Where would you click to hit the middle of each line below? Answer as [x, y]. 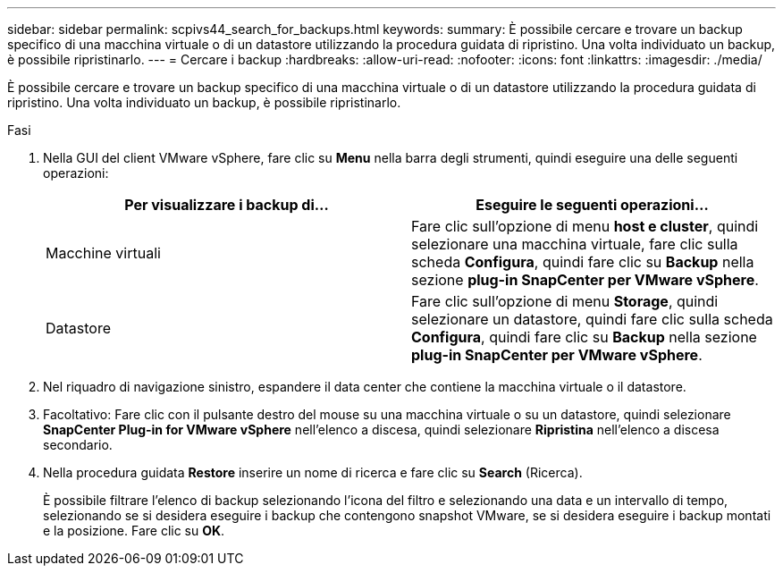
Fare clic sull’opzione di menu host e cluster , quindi [585, 226]
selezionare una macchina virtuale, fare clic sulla [575, 244]
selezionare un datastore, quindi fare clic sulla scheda [592, 319]
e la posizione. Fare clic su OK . [134, 531]
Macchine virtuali [103, 253]
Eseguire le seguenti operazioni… [592, 205]
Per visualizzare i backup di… [227, 205]
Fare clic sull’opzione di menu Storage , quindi [565, 301]
